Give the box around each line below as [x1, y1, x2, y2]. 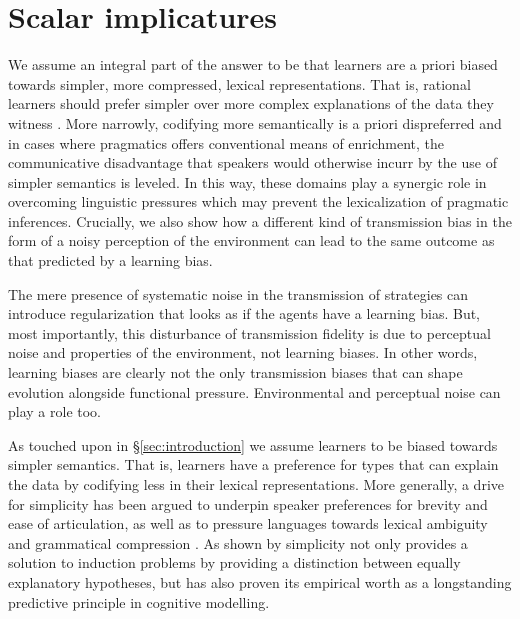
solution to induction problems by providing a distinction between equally [8, 552, 461, 573]
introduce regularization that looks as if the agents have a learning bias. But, [8, 303, 481, 324]
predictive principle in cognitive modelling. [8, 591, 270, 612]
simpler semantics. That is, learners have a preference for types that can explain [8, 454, 499, 475]
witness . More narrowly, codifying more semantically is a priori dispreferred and [8, 112, 502, 133]
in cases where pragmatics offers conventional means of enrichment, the [8, 132, 445, 153]
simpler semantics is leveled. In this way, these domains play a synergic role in [8, 171, 487, 192]
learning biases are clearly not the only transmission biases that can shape [8, 362, 463, 383]
